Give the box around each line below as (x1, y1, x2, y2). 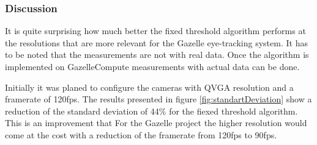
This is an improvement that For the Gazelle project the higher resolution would (5, 116, 307, 129)
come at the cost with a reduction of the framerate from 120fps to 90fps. (5, 128, 277, 141)
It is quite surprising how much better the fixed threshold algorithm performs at (5, 24, 306, 37)
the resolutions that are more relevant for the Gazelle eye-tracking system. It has (5, 36, 308, 49)
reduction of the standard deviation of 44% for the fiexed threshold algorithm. (5, 104, 298, 117)
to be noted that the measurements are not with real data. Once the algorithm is (5, 48, 309, 61)
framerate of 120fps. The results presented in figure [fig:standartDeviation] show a (5, 93, 312, 105)
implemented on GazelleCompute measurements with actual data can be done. (5, 60, 300, 72)
